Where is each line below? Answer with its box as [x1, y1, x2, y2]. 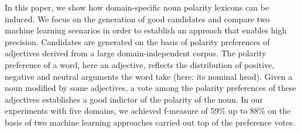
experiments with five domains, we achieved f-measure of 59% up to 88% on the [5, 104, 291, 117]
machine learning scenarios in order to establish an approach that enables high [5, 24, 287, 36]
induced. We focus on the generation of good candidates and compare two [5, 12, 270, 25]
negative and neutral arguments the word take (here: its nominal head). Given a [5, 70, 293, 82]
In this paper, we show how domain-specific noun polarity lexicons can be [5, 1, 269, 13]
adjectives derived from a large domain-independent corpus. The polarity [5, 47, 266, 59]
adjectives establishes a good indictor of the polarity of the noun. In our [5, 93, 264, 105]
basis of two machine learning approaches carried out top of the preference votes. [5, 116, 295, 128]
